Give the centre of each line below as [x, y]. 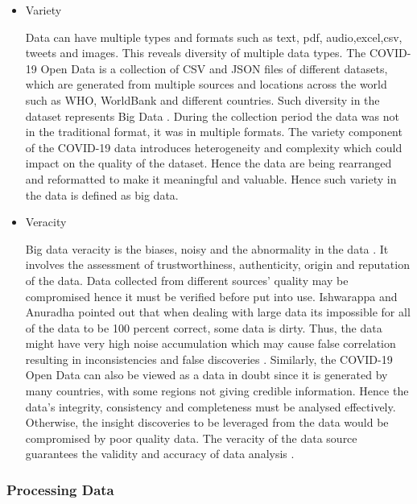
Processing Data [60, 489]
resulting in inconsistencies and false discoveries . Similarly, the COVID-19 [209, 359]
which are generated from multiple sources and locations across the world [206, 84]
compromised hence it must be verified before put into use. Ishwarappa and [211, 296]
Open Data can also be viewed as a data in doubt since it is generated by [206, 375]
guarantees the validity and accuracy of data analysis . [160, 454]
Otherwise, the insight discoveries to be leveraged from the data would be [207, 422]
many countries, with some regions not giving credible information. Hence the [217, 391]
